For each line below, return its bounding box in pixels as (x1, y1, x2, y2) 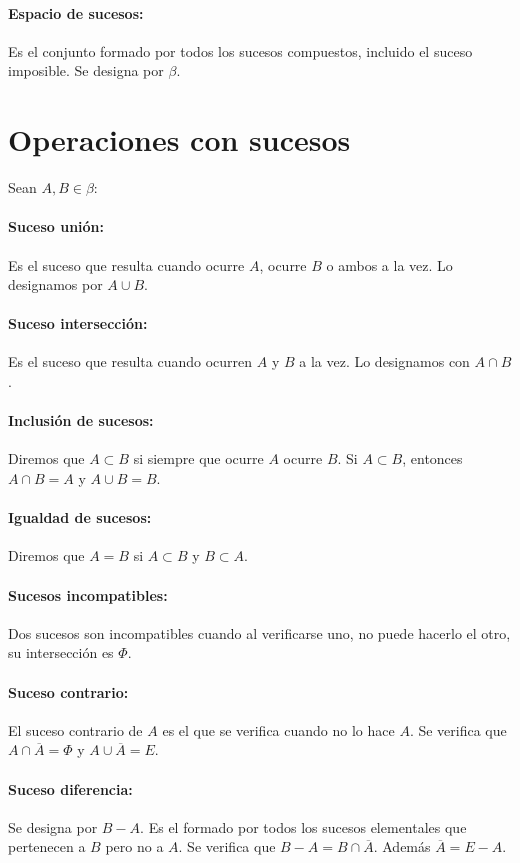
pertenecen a (8, 836, 86, 857)
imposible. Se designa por (8, 60, 164, 81)
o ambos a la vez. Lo (326, 254, 453, 275)
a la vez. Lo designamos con (299, 351, 470, 372)
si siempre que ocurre (133, 448, 264, 469)
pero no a (105, 836, 164, 857)
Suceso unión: (8, 216, 105, 237)
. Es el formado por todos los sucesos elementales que (140, 816, 467, 837)
